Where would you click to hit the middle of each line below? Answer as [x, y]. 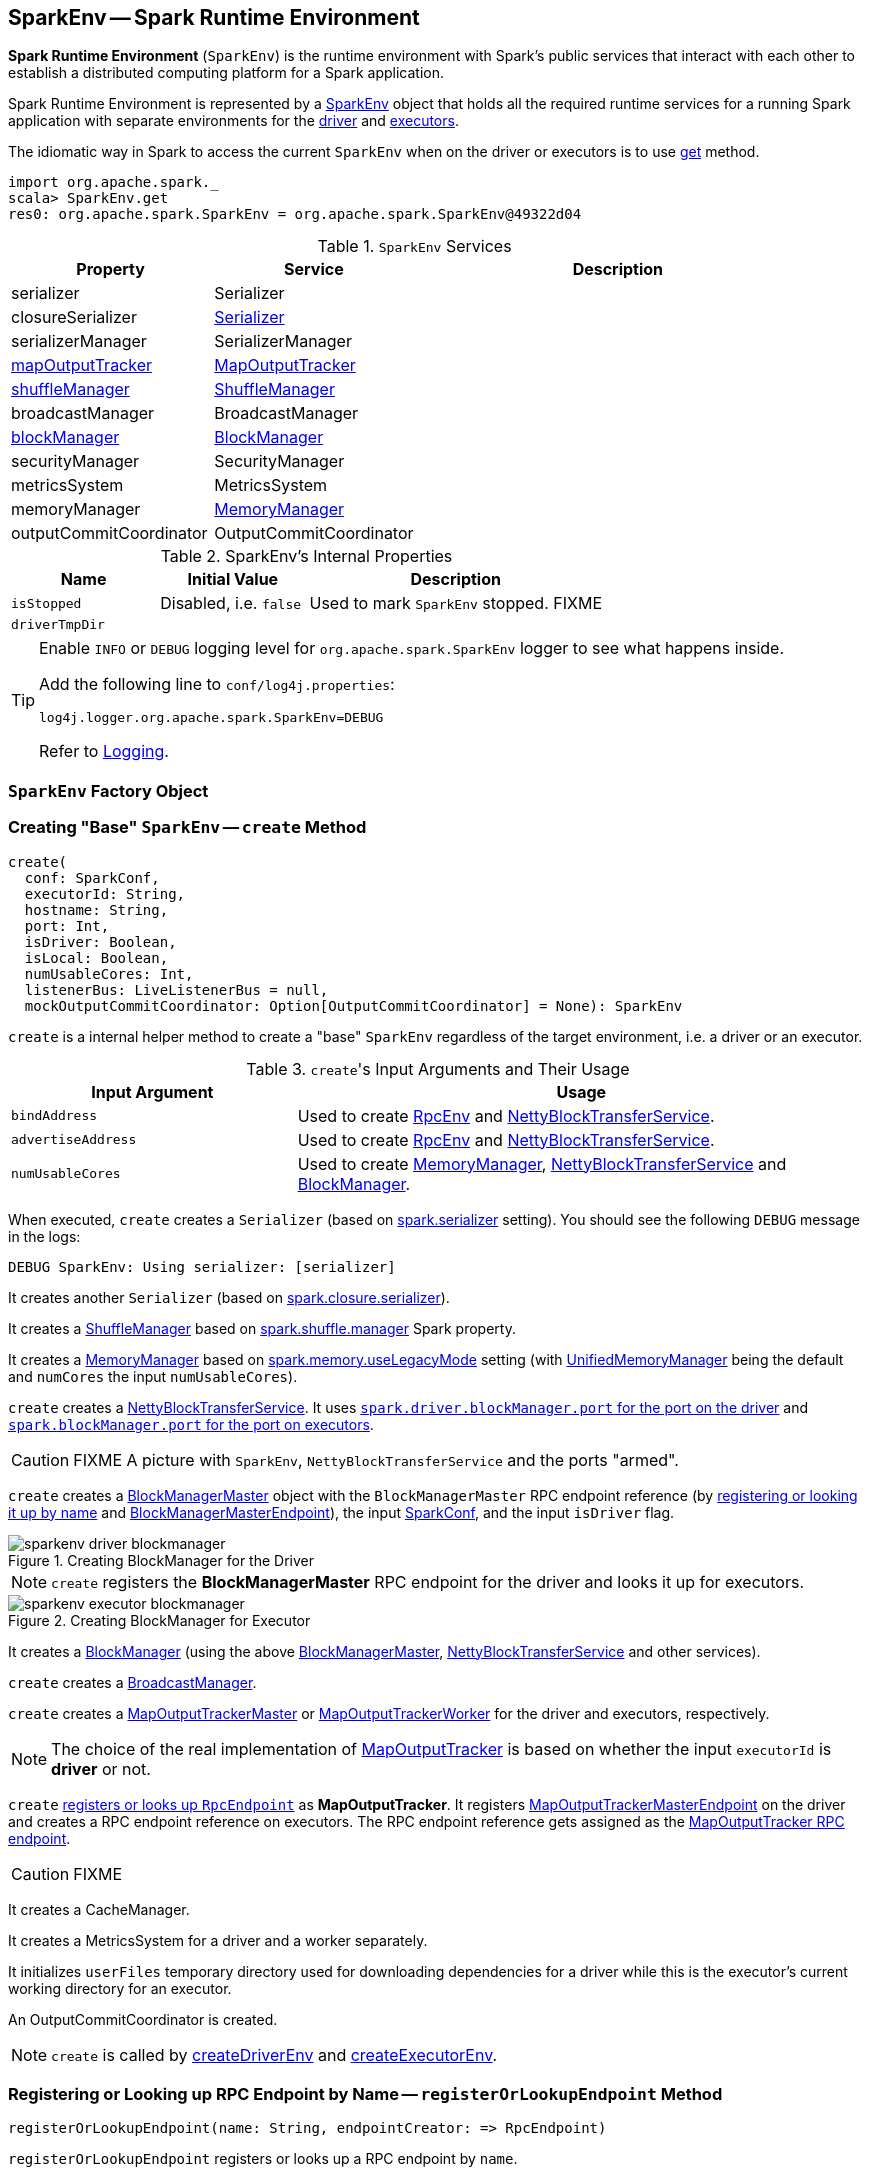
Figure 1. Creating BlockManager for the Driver [161, 1560]
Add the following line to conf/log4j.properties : [217, 684]
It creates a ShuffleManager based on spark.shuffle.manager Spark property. [262, 1328]
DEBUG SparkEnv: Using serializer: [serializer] [202, 1266]
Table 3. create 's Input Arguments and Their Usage [438, 1068]
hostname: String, [96, 909]
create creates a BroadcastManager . [132, 1682]
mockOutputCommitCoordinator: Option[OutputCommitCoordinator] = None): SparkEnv [353, 1005]
